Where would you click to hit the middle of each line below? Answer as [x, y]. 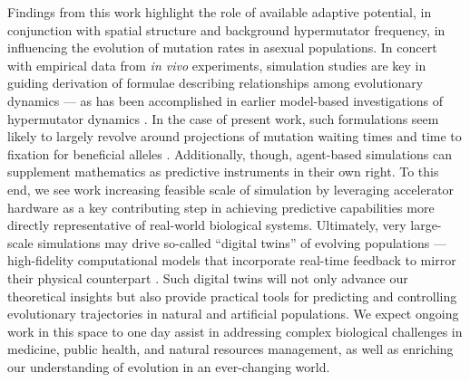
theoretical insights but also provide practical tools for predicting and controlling [232, 296]
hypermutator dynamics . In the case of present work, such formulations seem [223, 118]
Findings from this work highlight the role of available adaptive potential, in [220, 12]
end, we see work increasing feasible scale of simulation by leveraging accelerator [231, 189]
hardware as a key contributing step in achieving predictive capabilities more [221, 207]
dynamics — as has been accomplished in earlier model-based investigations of [225, 100]
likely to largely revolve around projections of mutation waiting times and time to [235, 136]
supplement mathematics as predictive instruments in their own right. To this [223, 172]
